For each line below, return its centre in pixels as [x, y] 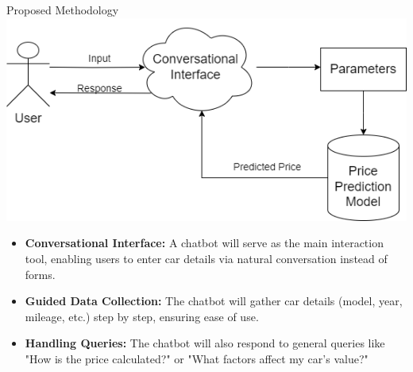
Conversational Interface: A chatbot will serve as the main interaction [204, 243]
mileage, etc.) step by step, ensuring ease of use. [142, 316]
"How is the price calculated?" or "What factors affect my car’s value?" [197, 358]
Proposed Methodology [63, 10]
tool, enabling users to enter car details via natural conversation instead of [206, 258]
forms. [40, 274]
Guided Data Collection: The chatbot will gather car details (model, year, [214, 301]
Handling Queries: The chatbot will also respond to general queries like [205, 343]
